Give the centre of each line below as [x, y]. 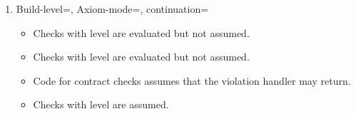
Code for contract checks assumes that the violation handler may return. [192, 80]
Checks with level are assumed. [101, 104]
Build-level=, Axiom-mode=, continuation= [112, 9]
